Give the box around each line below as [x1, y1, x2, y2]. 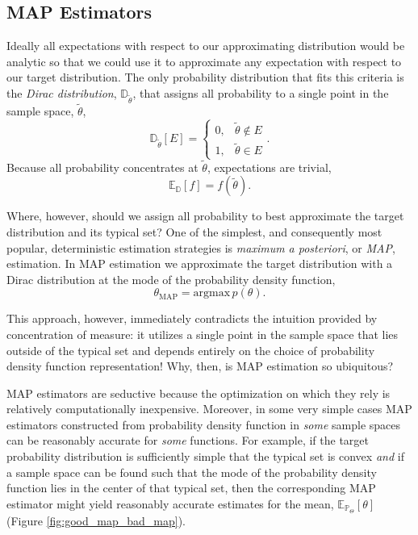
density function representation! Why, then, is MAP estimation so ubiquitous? [6, 357, 394, 374]
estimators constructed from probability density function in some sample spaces [6, 416, 401, 433]
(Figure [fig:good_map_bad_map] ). [6, 512, 186, 529]
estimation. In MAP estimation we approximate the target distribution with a [6, 255, 393, 272]
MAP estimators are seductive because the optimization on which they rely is [6, 384, 391, 401]
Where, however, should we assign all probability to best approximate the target [6, 207, 404, 224]
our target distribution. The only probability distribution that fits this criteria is [6, 69, 404, 86]
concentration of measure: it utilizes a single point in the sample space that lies [6, 325, 399, 342]
